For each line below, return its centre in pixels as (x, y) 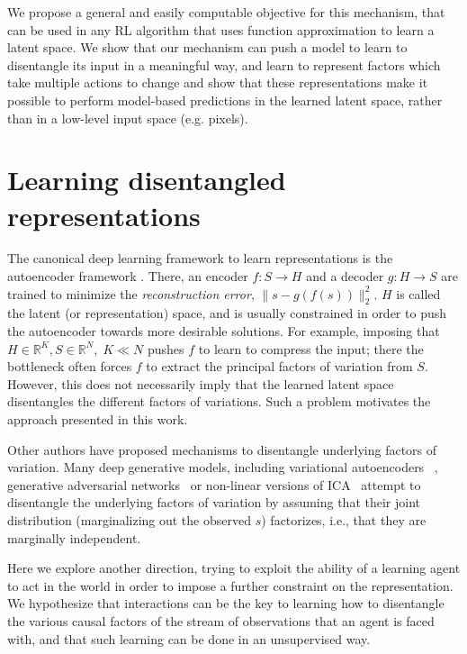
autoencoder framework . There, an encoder (128, 276)
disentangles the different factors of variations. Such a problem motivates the (219, 401)
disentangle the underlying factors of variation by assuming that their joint (214, 502)
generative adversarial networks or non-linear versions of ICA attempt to (214, 484)
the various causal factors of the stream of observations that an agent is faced (221, 620)
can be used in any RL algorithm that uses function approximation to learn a (221, 29)
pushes (166, 348)
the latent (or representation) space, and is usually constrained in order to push (227, 313)
